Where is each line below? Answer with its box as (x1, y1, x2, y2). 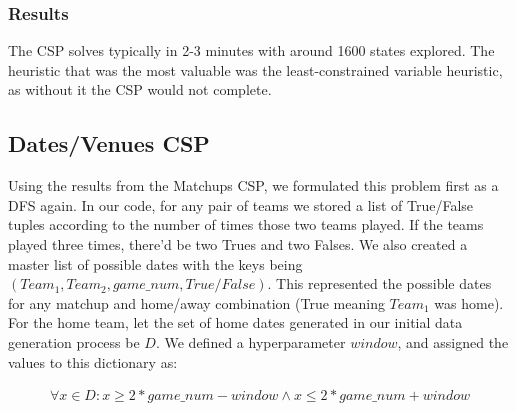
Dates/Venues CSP (8, 128, 210, 159)
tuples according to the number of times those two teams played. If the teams (8, 214, 484, 235)
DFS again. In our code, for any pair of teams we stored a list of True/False (8, 194, 474, 215)
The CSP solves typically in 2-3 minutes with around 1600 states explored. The (8, 40, 495, 61)
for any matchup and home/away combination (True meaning (8, 292, 385, 313)
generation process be (8, 331, 140, 352)
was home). (434, 292, 504, 313)
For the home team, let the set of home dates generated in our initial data (8, 312, 463, 333)
